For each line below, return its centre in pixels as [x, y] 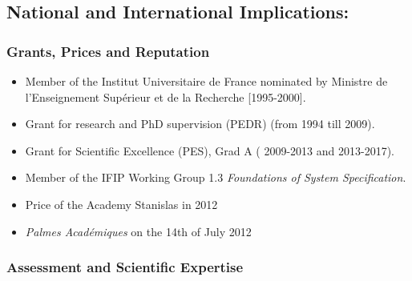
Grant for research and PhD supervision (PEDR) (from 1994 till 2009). [200, 124]
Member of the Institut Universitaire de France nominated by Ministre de [206, 81]
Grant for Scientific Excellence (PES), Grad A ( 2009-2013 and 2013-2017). [210, 150]
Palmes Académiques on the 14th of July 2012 [138, 231]
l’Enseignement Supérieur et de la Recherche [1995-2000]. [166, 96]
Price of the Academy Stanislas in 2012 [121, 204]
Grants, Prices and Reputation [108, 51]
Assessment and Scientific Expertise [125, 267]
